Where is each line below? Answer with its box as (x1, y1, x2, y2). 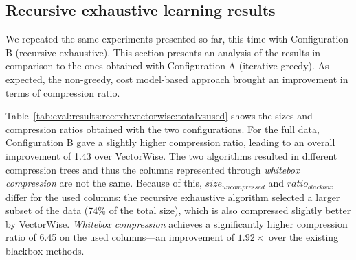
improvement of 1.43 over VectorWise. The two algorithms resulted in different (5, 148, 337, 163)
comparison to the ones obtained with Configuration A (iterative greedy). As (5, 58, 329, 73)
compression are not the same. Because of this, (5, 176, 202, 190)
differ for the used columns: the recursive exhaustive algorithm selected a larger (5, 189, 340, 204)
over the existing (268, 230, 339, 244)
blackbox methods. (5, 243, 85, 257)
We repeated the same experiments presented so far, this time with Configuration (5, 32, 349, 46)
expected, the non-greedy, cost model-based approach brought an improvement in (5, 71, 348, 86)
